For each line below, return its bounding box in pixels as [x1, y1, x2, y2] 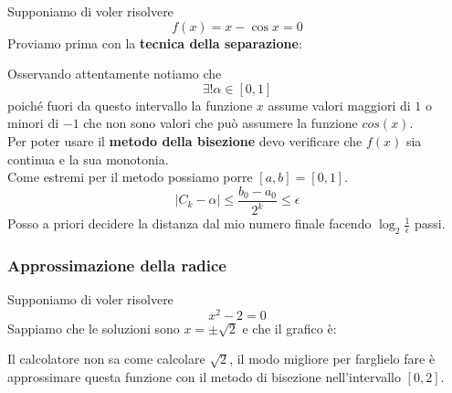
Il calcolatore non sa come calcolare [7, 349, 205, 368]
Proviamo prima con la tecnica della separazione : [7, 33, 302, 52]
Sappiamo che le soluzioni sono [7, 318, 180, 337]
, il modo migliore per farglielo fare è [229, 349, 436, 368]
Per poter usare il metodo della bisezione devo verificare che [7, 131, 363, 150]
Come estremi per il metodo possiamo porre [7, 167, 253, 186]
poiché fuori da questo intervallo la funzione [7, 95, 253, 114]
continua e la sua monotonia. [7, 149, 169, 168]
